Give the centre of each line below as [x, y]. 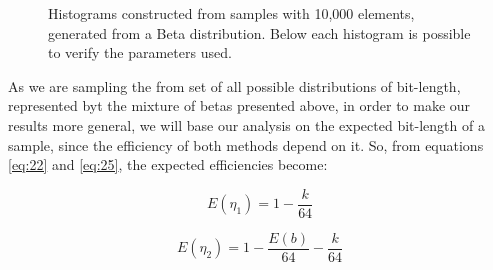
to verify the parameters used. [140, 52]
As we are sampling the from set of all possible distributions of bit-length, [234, 85]
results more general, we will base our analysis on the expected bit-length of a [246, 124]
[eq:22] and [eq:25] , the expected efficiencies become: [168, 164]
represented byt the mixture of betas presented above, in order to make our [239, 105]
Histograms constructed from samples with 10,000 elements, [231, 13]
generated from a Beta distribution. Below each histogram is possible [259, 32]
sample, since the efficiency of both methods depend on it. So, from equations [246, 144]
